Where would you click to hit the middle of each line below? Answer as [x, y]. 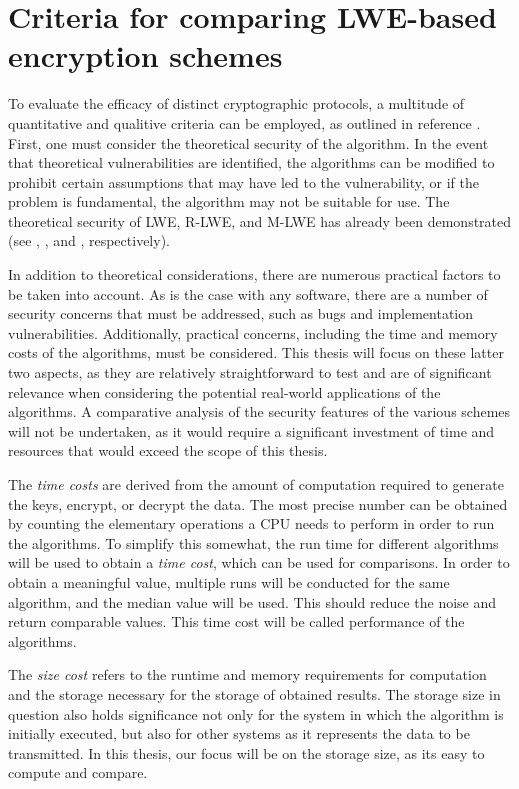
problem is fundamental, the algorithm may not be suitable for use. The [229, 201]
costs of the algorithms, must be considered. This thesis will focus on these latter [256, 352]
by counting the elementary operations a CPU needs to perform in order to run [251, 523]
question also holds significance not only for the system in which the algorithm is [256, 713]
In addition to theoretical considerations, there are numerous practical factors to [254, 274]
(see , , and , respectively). [89, 240]
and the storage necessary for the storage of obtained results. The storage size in [254, 693]
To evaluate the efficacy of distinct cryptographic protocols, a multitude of [236, 103]
